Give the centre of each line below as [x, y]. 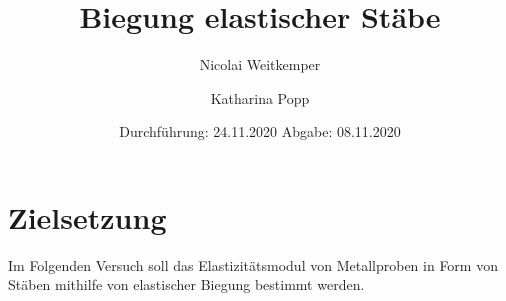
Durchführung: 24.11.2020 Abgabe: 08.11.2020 [260, 131]
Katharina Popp [260, 97]
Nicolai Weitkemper [260, 64]
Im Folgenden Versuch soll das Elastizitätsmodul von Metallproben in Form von [253, 264]
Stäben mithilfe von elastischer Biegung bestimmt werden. [186, 284]
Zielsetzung [87, 216]
